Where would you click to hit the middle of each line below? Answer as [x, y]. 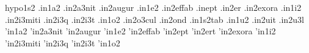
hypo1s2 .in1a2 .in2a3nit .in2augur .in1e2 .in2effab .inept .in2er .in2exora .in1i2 [153, 7]
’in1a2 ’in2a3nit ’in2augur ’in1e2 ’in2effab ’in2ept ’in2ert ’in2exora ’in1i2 [140, 31]
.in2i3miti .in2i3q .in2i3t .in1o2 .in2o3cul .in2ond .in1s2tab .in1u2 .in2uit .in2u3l [154, 19]
